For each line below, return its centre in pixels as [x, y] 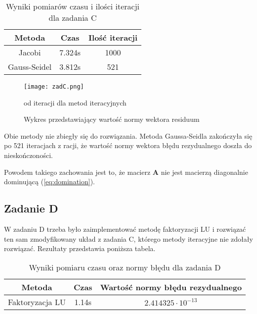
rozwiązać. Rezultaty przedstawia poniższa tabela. [80, 248]
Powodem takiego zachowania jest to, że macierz [77, 172]
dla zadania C [73, 18]
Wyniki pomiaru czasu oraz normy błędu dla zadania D [125, 267]
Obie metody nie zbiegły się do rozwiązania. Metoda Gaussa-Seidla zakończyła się [128, 135]
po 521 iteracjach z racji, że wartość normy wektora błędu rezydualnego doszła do [128, 145]
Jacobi [30, 52]
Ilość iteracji [113, 37]
